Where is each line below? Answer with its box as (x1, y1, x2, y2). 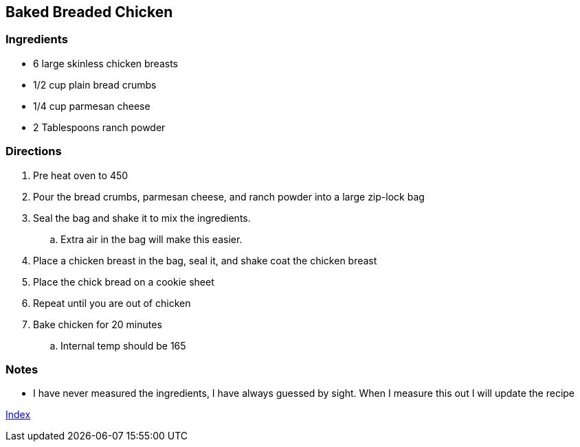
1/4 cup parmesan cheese (33, 100, 150, 112)
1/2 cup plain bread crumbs (33, 78, 157, 91)
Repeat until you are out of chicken (33, 297, 191, 309)
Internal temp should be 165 (60, 339, 186, 352)
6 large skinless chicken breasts (33, 57, 178, 69)
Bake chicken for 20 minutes (33, 318, 162, 330)
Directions (5, 144, 62, 159)
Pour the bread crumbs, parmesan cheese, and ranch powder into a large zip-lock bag (33, 190, 425, 203)
